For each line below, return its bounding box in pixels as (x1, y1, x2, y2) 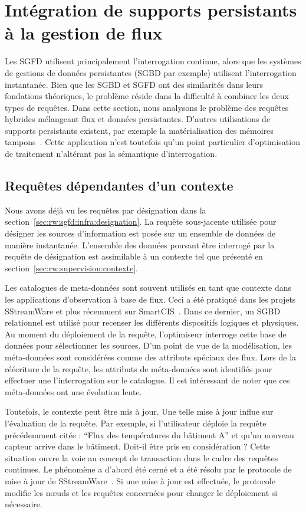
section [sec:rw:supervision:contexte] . (5, 261, 138, 274)
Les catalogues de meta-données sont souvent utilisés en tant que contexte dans (5, 281, 292, 294)
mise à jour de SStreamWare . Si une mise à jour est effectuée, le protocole (5, 474, 275, 487)
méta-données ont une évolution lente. (5, 385, 142, 398)
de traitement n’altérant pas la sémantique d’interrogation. (5, 147, 218, 160)
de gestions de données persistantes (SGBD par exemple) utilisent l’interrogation (5, 66, 297, 78)
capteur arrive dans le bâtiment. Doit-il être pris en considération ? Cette (5, 440, 270, 452)
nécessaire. (5, 498, 42, 510)
